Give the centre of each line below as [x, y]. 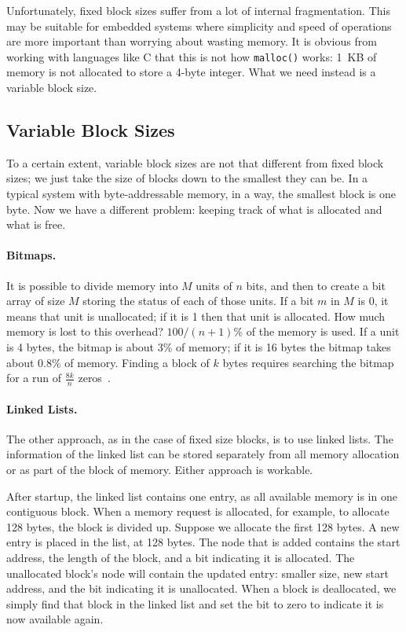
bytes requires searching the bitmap [308, 362]
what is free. [36, 224]
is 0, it [373, 301]
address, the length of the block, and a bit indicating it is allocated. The [181, 557]
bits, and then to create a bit [316, 285]
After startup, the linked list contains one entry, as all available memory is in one [202, 496]
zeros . [94, 378]
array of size [36, 301]
